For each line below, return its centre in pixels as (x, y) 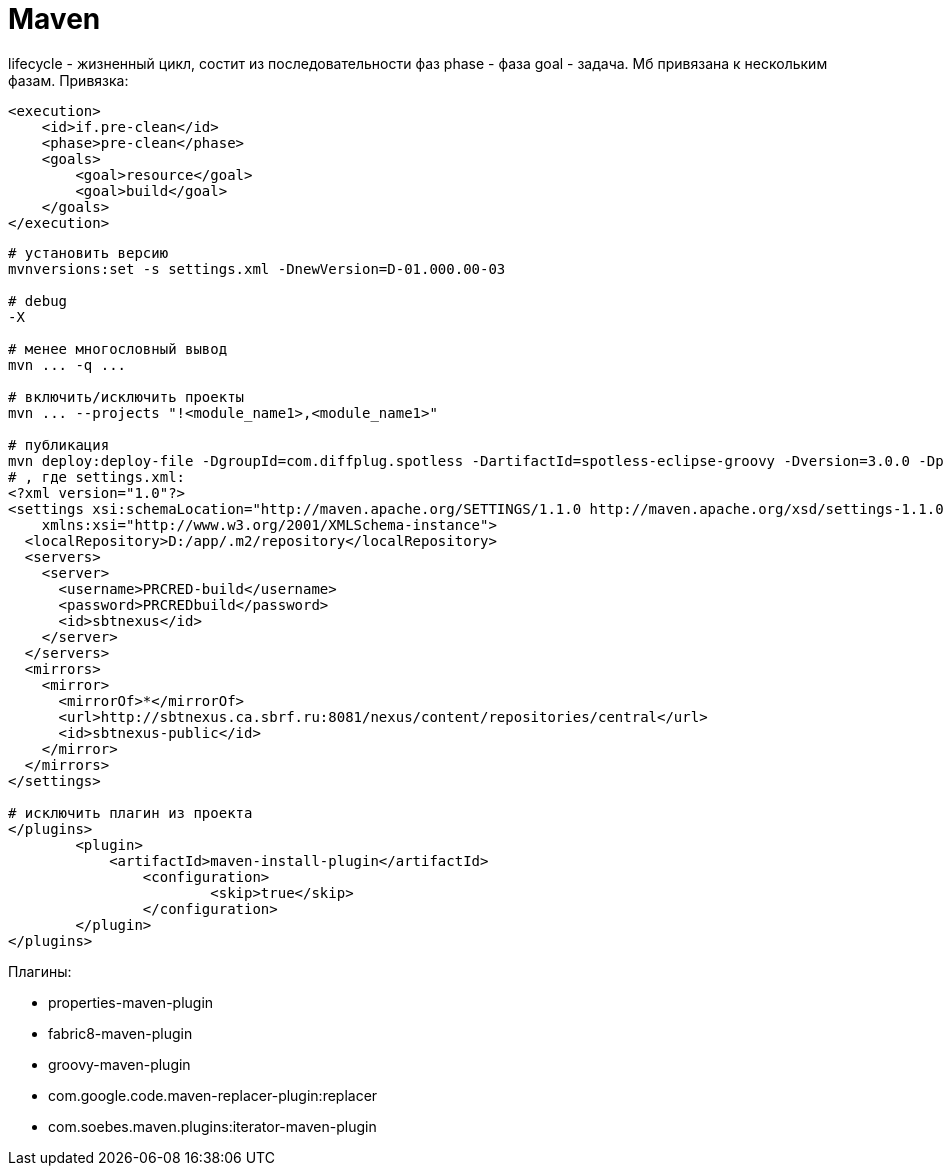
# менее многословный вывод (118, 348)
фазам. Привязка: (68, 80)
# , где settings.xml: (97, 476)
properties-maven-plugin (131, 1002)
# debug (38, 300)
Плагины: (40, 971)
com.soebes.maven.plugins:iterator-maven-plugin (212, 1126)
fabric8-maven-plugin (120, 1033)
